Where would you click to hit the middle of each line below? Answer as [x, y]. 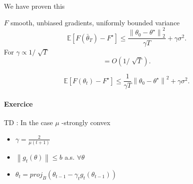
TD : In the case [29, 122]
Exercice [19, 103]
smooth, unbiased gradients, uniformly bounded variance [95, 22]
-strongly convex [86, 122]
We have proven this [34, 6]
